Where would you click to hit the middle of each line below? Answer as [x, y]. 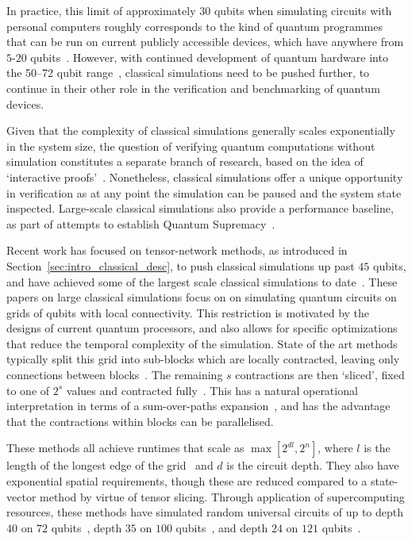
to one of [28, 390]
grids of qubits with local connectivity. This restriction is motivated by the [188, 312]
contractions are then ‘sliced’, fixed [320, 375]
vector [21, 496]
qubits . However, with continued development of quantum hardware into [209, 57]
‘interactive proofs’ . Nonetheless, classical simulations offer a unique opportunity [205, 176]
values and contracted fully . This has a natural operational [212, 390]
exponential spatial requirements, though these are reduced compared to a [187, 481]
